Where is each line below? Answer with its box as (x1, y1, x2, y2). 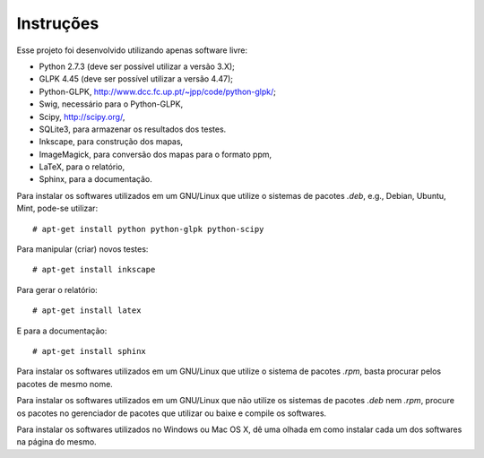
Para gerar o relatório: (16, 284, 98, 295)
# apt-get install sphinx (32, 346, 147, 356)
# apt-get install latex (32, 306, 142, 315)
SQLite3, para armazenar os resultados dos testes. (39, 124, 227, 134)
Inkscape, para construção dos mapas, (39, 136, 184, 147)
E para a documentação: (16, 325, 108, 336)
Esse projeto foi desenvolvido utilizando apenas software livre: (16, 45, 248, 56)
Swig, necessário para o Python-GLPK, (39, 99, 184, 109)
